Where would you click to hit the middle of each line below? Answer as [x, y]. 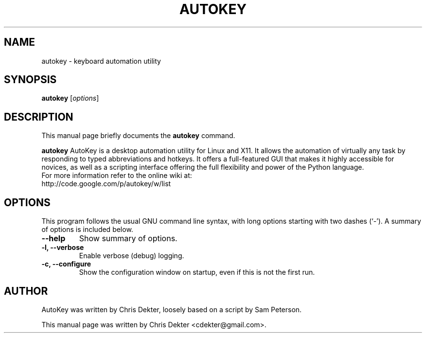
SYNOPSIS [30, 80]
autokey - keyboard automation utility [101, 61]
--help [53, 239]
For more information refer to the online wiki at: [117, 176]
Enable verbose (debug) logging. [132, 256]
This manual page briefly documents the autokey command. [138, 136]
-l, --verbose [63, 248]
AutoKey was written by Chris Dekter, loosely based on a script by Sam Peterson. [172, 309]
